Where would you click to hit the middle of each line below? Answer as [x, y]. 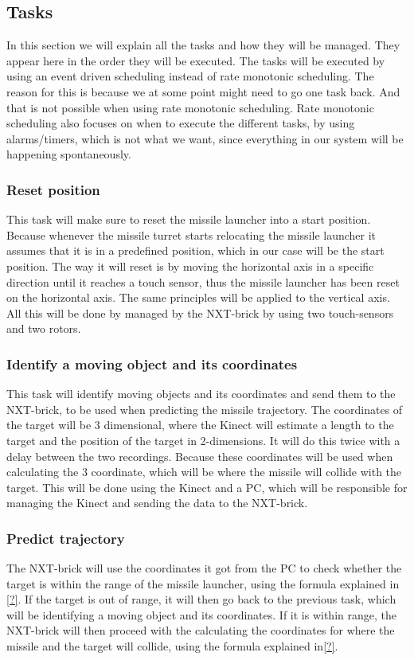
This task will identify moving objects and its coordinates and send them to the [201, 394]
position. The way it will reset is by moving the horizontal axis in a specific [190, 266]
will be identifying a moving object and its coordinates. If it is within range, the [201, 614]
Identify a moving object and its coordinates [152, 363]
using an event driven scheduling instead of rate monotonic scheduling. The [190, 76]
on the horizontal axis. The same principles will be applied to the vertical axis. [198, 297]
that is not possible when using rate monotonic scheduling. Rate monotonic [190, 107]
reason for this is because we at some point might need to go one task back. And [203, 91]
